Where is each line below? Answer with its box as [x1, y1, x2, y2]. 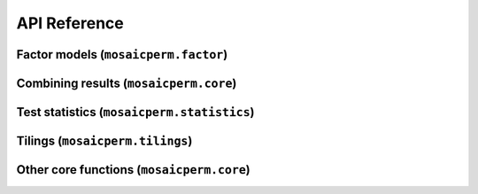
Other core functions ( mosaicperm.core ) [16, 162, 251, 177]
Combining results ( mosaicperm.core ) [16, 75, 237, 90]
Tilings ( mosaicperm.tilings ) [16, 134, 193, 149]
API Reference [16, 13, 124, 33]
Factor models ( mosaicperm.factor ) [16, 47, 228, 62]
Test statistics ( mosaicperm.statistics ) [16, 105, 256, 120]
